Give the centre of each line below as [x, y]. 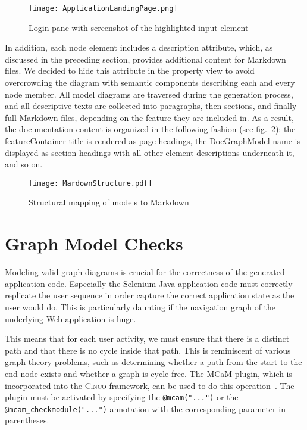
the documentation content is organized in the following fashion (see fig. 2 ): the [150, 129]
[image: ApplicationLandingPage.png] [103, 8]
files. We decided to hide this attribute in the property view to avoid [130, 71]
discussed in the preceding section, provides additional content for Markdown [145, 59]
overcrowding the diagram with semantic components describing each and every [150, 82]
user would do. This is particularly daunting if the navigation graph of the [140, 306]
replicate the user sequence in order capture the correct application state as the [150, 295]
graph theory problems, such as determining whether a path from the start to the [153, 362]
